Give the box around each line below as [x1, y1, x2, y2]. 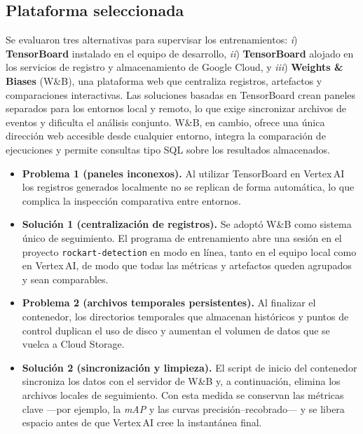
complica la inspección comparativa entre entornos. [22, 193, 241, 208]
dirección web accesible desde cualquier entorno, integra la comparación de [6, 128, 326, 143]
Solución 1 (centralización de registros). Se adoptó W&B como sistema [22, 217, 352, 231]
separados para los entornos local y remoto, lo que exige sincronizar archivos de [6, 101, 347, 116]
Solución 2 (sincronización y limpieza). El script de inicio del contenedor [22, 360, 357, 374]
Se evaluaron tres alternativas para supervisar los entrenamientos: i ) [6, 32, 298, 47]
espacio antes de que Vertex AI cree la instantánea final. [22, 415, 262, 430]
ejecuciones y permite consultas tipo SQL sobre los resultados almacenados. [6, 142, 330, 156]
